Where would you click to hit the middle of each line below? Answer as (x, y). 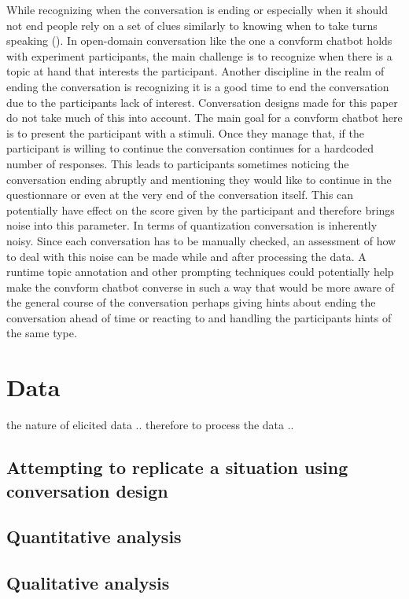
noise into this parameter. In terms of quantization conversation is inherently (192, 225)
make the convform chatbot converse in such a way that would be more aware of (200, 287)
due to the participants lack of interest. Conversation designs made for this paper (202, 102)
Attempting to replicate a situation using (177, 467)
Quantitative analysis (94, 537)
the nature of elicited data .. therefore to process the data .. (150, 425)
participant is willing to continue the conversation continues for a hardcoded (190, 148)
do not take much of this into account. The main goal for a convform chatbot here (204, 118)
